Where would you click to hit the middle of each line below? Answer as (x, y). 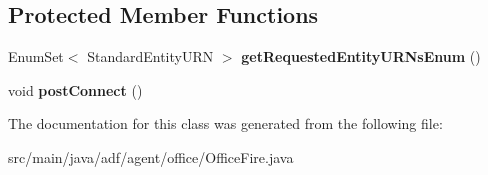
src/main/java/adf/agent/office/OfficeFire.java (151, 156)
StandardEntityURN (150, 56)
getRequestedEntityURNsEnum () (361, 56)
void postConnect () (75, 89)
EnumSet (36, 56)
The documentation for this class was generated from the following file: (225, 123)
